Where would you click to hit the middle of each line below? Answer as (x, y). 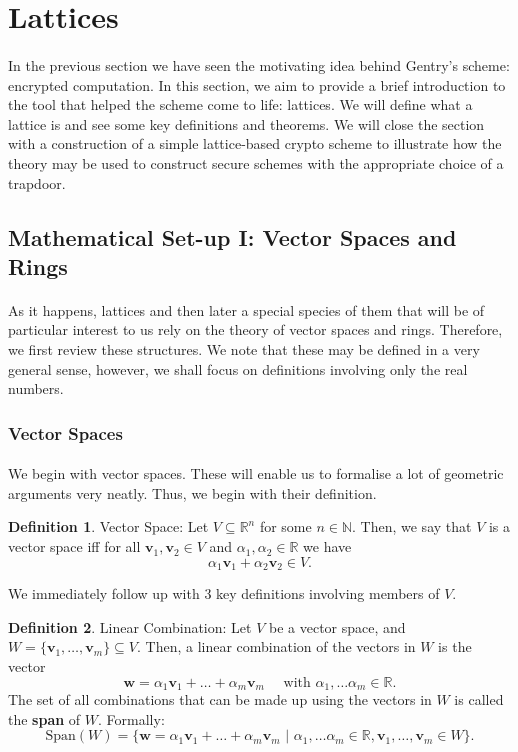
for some (285, 526)
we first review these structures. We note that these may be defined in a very (244, 349)
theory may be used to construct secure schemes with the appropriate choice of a (256, 162)
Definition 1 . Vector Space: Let (108, 526)
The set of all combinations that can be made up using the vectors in (220, 698)
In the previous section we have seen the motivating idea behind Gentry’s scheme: (259, 64)
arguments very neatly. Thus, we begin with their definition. (192, 492)
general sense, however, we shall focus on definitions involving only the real (238, 368)
